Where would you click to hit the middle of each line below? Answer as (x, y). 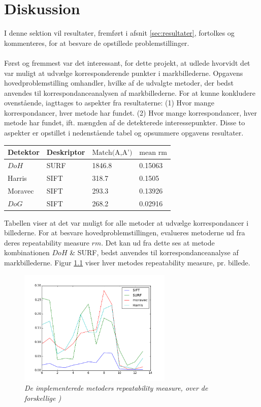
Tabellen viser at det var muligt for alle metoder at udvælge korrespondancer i (126, 222)
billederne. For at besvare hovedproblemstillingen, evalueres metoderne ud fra (125, 233)
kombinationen (27, 252)
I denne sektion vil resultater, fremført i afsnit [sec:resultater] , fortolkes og (119, 33)
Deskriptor (66, 152)
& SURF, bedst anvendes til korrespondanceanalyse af (154, 252)
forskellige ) (43, 398)
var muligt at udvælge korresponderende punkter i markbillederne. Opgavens (124, 73)
